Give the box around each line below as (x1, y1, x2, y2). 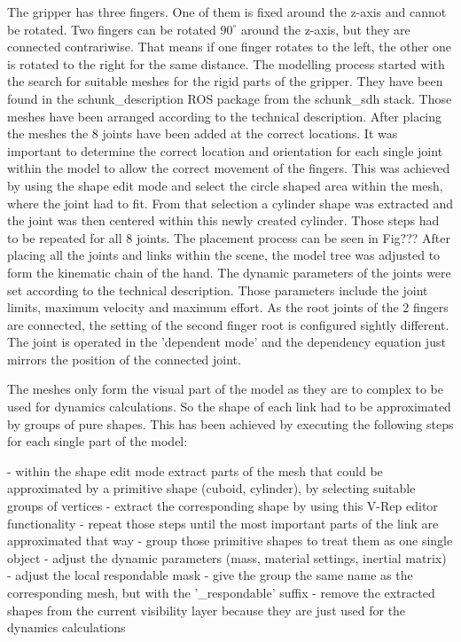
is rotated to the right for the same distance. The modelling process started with (7, 54, 445, 73)
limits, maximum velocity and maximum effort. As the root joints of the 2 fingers (7, 298, 449, 317)
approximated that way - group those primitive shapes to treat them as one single (7, 531, 453, 550)
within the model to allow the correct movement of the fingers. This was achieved (7, 159, 450, 177)
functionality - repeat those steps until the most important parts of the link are (7, 513, 439, 532)
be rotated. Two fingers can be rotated (7, 20, 216, 38)
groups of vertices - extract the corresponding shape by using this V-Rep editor (7, 497, 438, 515)
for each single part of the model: (7, 432, 188, 450)
